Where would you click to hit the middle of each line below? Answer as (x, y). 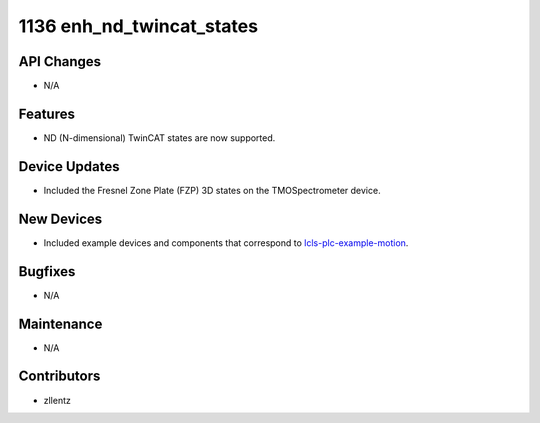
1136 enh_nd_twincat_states (138, 26)
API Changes (60, 61)
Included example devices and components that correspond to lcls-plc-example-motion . (226, 242)
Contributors (59, 376)
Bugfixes (47, 271)
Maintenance (60, 323)
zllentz (57, 400)
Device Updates (69, 166)
